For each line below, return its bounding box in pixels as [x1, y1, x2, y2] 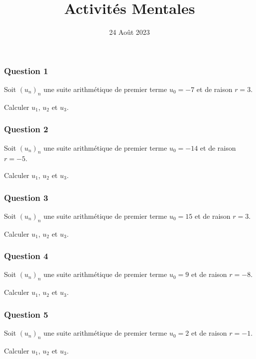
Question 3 [4, 191, 48, 203]
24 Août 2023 [109, 27, 150, 37]
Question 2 [4, 123, 48, 135]
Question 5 [4, 308, 48, 320]
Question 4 [4, 250, 48, 262]
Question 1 [4, 64, 48, 77]
